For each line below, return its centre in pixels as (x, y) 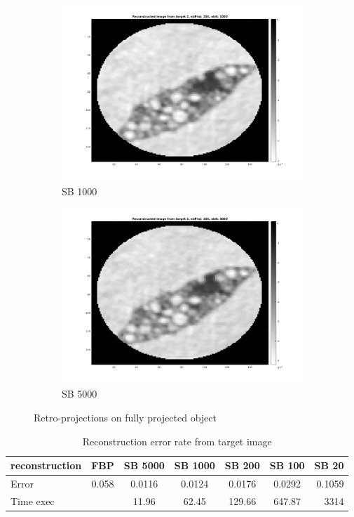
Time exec (33, 500)
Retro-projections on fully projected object (125, 417)
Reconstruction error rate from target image (177, 441)
